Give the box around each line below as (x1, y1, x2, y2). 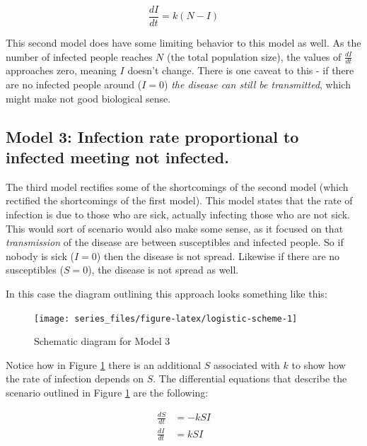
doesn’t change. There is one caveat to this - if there (127, 63, 354, 78)
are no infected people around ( (6, 77, 142, 92)
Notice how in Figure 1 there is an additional (6, 357, 202, 372)
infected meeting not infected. (6, 146, 229, 168)
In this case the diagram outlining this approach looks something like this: (6, 286, 327, 301)
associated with (214, 357, 280, 372)
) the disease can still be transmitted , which (164, 77, 351, 92)
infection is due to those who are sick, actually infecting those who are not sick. (6, 207, 350, 222)
